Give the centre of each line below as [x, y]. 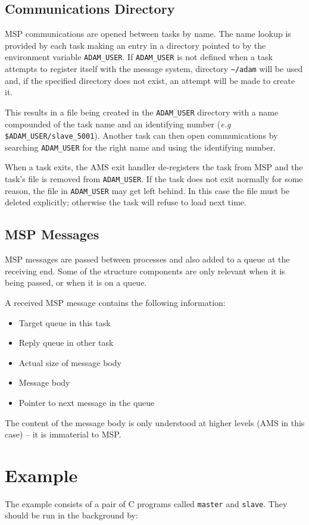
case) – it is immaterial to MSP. [63, 434]
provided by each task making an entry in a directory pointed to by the [135, 45]
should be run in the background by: [71, 515]
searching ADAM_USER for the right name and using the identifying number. [140, 147]
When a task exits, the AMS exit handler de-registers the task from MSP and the [154, 167]
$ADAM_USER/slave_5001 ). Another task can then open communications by [141, 135]
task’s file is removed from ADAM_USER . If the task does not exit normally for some [154, 179]
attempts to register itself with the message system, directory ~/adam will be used [154, 69]
